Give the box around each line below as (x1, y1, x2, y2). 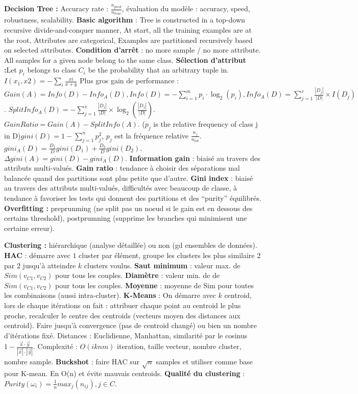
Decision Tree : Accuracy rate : (4, 3, 109, 13)
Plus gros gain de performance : (79, 75, 179, 86)
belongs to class (27, 64, 76, 75)
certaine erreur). (4, 222, 55, 233)
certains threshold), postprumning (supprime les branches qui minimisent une (4, 213, 247, 223)
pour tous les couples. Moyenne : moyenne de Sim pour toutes (55, 280, 254, 290)
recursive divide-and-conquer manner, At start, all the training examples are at (4, 25, 252, 35)
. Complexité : (33, 341, 78, 352)
